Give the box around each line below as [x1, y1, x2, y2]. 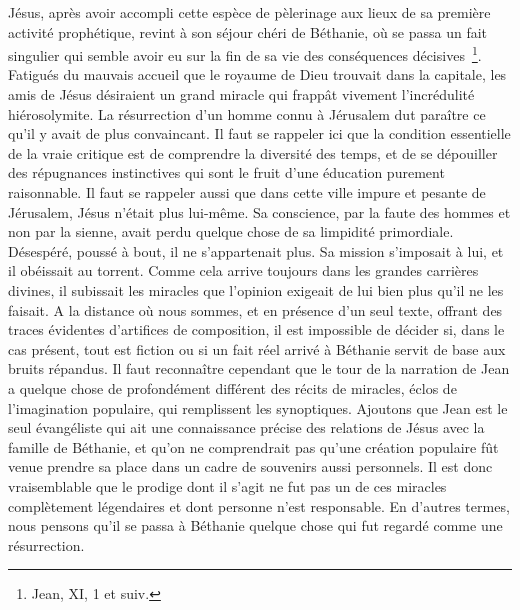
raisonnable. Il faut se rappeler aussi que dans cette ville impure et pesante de [8, 182, 486, 202]
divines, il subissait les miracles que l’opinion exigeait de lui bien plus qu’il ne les [8, 279, 504, 300]
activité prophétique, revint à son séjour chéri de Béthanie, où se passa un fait [8, 21, 488, 42]
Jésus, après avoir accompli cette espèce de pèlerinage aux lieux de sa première [8, 2, 491, 22]
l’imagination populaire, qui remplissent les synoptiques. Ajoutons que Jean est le [8, 397, 508, 418]
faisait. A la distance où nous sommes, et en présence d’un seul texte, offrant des [8, 299, 503, 320]
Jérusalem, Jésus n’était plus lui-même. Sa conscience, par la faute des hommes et [8, 201, 511, 222]
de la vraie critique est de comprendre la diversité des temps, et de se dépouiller [8, 142, 498, 163]
